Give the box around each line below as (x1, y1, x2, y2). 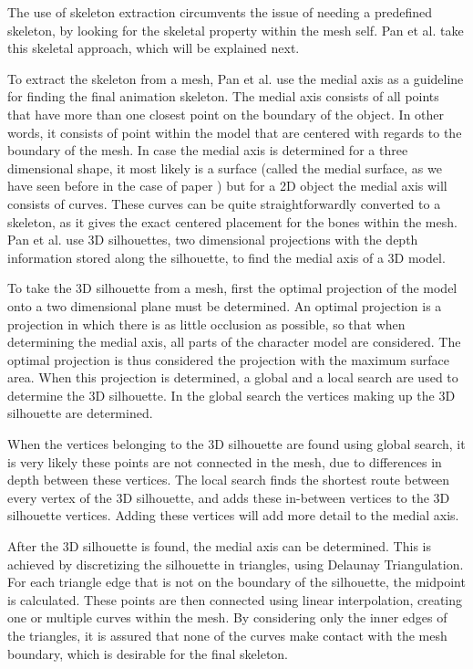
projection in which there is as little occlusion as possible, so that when (7, 314, 406, 333)
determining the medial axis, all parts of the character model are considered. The (7, 332, 461, 351)
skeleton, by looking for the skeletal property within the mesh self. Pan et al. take (7, 20, 464, 39)
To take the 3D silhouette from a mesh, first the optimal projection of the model (7, 278, 458, 298)
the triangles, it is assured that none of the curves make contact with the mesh (7, 626, 447, 644)
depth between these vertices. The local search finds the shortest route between (7, 470, 450, 489)
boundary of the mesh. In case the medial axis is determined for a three (7, 141, 408, 160)
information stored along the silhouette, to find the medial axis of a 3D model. (7, 247, 446, 267)
